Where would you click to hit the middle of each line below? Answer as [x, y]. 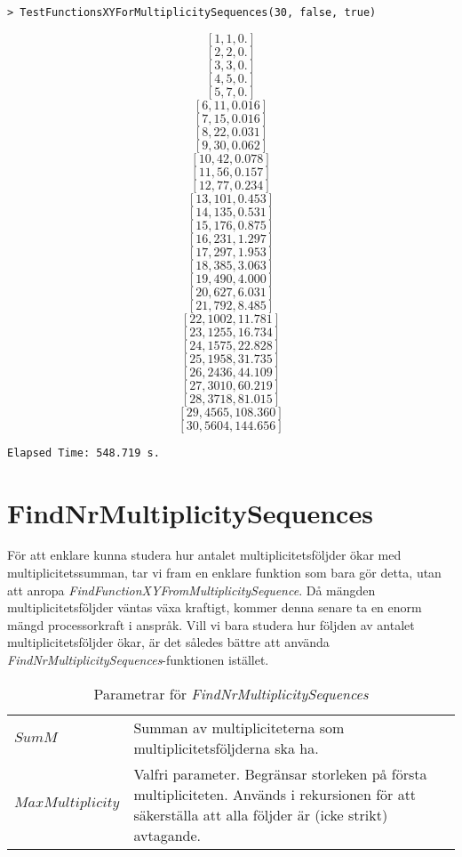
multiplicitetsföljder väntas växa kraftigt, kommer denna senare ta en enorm [215, 607]
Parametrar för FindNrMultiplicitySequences [231, 693]
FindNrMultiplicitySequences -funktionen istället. [138, 659]
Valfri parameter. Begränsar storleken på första [280, 773]
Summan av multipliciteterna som [239, 727]
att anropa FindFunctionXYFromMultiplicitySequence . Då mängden [191, 590]
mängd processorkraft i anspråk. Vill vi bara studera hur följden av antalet [211, 624]
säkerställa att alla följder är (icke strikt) [261, 814]
